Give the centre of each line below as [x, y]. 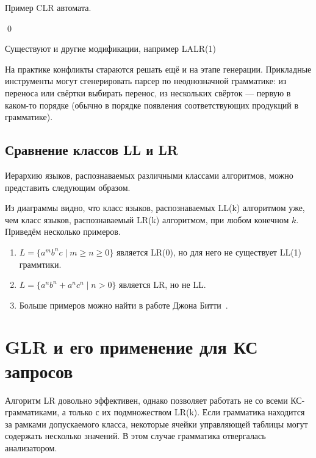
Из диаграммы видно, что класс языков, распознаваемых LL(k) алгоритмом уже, [155, 208]
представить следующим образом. [68, 187]
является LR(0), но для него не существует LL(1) [209, 252]
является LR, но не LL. [163, 284]
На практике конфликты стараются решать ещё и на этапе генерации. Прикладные [158, 69]
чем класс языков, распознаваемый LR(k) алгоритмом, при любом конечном [147, 219]
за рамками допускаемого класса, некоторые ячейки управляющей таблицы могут [156, 424]
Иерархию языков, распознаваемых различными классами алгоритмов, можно [149, 175]
